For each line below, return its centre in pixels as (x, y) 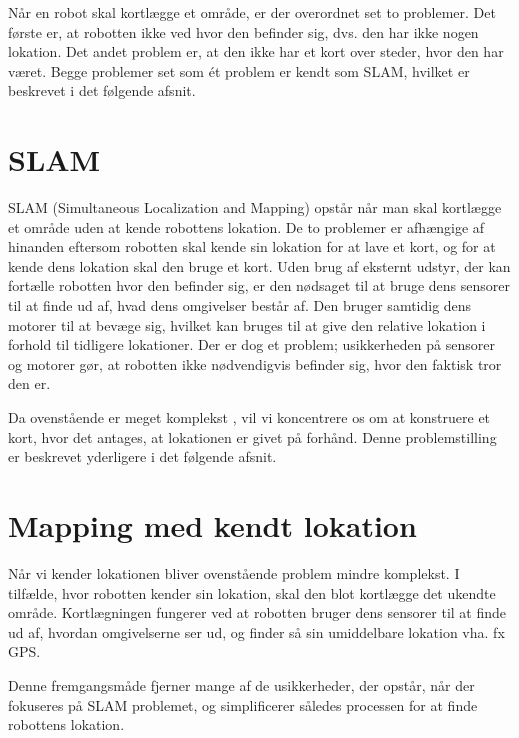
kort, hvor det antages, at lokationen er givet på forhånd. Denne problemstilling (252, 436)
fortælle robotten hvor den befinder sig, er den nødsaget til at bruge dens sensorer (259, 285)
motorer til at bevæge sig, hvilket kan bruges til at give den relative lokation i (247, 324)
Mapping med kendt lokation (212, 525)
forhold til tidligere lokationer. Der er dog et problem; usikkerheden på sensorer (251, 344)
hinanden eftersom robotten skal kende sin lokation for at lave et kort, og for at (252, 246)
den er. (29, 383)
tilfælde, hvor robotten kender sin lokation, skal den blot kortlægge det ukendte (252, 592)
